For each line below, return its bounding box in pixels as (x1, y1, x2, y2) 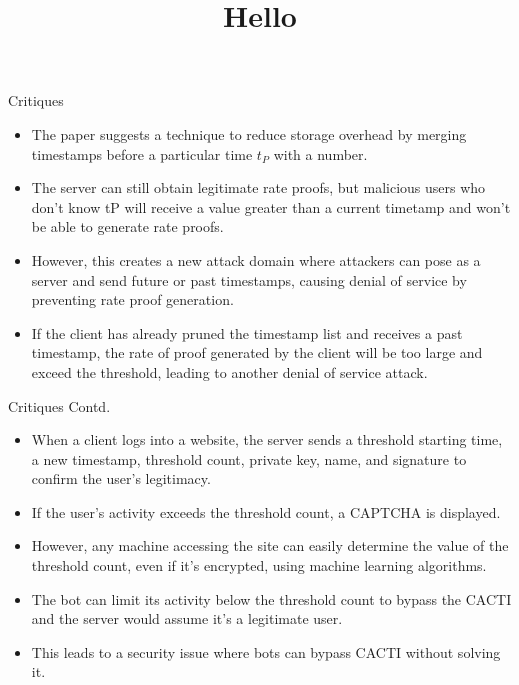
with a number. (273, 143, 368, 164)
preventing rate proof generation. (31, 289, 234, 310)
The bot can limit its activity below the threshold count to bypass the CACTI (31, 588, 512, 609)
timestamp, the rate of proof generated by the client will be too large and (31, 342, 483, 363)
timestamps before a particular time (31, 143, 253, 164)
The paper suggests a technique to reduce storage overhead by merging (31, 123, 467, 144)
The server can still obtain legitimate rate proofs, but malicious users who (31, 177, 486, 198)
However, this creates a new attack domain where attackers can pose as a (31, 249, 481, 270)
